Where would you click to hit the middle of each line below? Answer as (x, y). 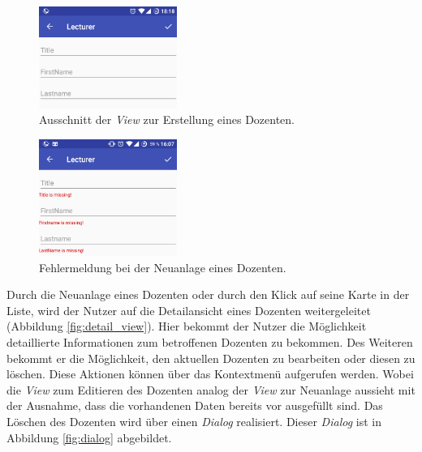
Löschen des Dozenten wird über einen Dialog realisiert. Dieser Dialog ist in (194, 421)
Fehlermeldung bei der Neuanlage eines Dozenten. (163, 267)
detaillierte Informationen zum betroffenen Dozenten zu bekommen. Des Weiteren (210, 341)
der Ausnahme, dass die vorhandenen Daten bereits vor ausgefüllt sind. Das (195, 405)
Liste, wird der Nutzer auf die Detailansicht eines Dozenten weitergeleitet (189, 310)
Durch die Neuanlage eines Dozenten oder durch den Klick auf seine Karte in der (208, 294)
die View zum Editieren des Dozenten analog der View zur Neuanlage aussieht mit (211, 389)
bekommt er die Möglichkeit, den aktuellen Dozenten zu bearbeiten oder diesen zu (211, 358)
